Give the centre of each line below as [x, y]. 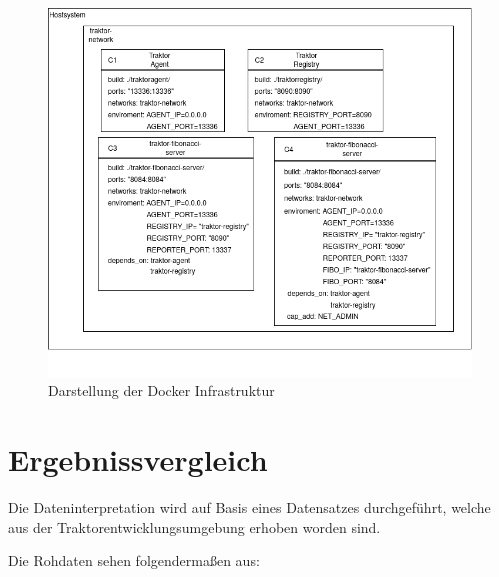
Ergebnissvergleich [138, 459]
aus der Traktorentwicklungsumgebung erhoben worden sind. [194, 526]
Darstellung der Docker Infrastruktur [161, 390]
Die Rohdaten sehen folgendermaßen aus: [134, 560]
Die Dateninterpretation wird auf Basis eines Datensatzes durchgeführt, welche [249, 507]
